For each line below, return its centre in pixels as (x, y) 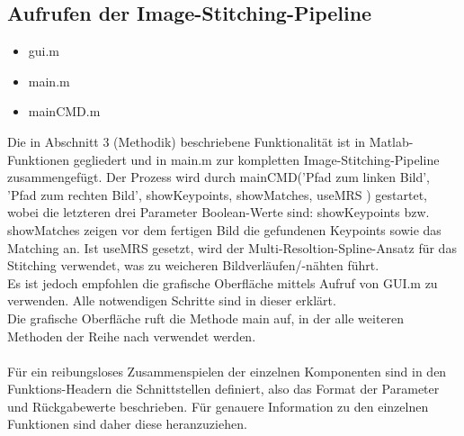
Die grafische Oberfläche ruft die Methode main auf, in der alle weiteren (206, 318)
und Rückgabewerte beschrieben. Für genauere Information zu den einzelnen (218, 406)
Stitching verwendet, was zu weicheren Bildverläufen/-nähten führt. (193, 265)
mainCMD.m (64, 111)
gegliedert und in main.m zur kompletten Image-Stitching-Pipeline (256, 159)
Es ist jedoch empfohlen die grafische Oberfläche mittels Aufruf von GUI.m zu (223, 282)
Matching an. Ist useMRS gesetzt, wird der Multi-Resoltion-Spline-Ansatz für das (232, 247)
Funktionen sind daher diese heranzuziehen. (127, 424)
